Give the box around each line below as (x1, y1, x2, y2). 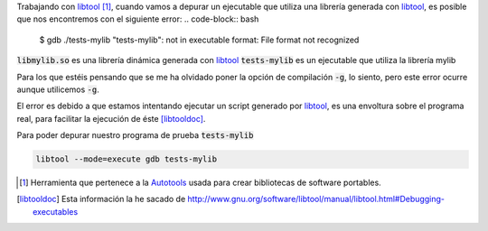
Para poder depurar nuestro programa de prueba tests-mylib (16, 130, 254, 141)
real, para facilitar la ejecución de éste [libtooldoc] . (16, 113, 206, 124)
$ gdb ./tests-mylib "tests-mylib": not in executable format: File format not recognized (39, 34, 360, 45)
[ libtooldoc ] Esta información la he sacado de (16, 194, 186, 205)
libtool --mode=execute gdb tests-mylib (35, 154, 217, 164)
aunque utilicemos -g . (16, 84, 99, 95)
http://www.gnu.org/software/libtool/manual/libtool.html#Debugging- (187, 194, 445, 205)
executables (33, 206, 79, 217)
